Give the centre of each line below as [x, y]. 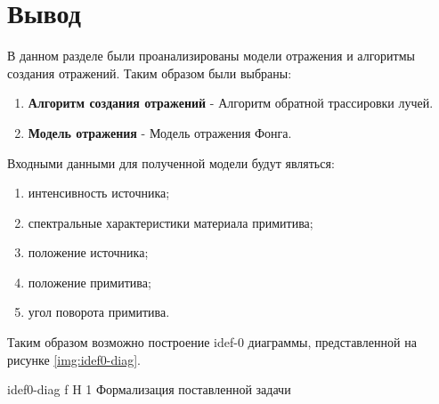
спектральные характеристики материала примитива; [171, 222]
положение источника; [88, 252]
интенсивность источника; [99, 193]
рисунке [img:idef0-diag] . [74, 359]
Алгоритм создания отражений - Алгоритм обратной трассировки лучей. [231, 103]
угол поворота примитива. [99, 312]
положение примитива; [89, 282]
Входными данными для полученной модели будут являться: [171, 162]
